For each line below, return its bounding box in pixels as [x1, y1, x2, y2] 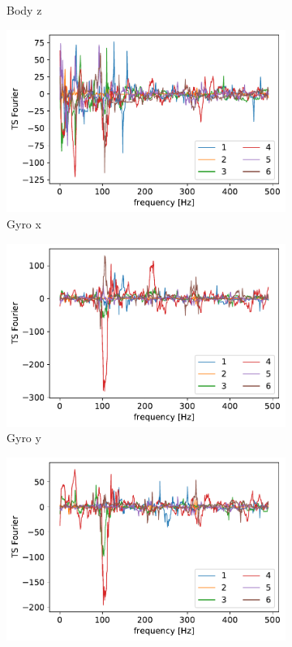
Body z [6, 2, 42, 18]
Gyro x [6, 215, 41, 232]
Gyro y [6, 429, 41, 446]
